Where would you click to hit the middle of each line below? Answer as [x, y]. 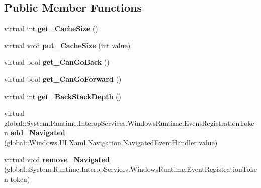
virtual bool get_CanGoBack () [57, 62]
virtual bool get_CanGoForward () [63, 79]
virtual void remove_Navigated [57, 159]
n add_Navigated [35, 132]
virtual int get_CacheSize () [51, 28]
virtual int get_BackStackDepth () [63, 96]
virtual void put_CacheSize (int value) [67, 45]
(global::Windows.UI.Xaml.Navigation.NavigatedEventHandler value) [111, 142]
